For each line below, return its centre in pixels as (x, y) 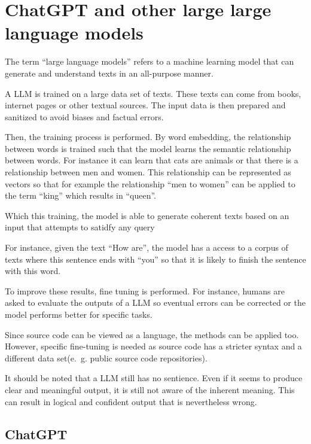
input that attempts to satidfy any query (80, 227)
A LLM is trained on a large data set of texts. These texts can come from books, (153, 93)
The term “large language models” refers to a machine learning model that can (150, 61)
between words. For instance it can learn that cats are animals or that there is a (152, 160)
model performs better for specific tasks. (79, 314)
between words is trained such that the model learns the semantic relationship (148, 148)
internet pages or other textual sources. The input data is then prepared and (145, 105)
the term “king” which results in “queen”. (80, 195)
